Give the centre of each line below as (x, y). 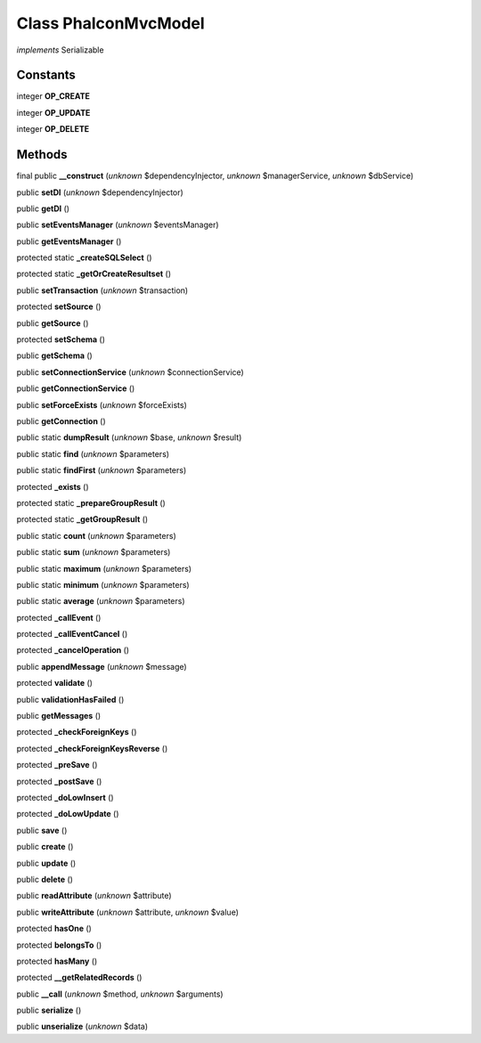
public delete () (45, 879)
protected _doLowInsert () (65, 797)
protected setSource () (59, 306)
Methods (42, 155)
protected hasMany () (57, 961)
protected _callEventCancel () (72, 634)
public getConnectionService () (76, 388)
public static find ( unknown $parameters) (93, 453)
